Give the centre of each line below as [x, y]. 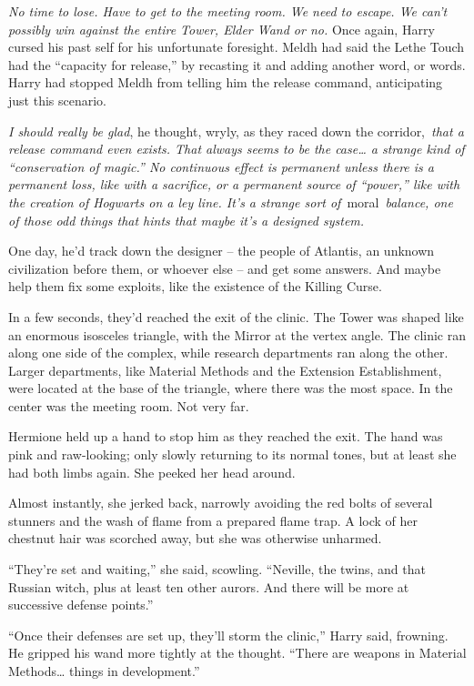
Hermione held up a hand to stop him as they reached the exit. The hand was [226, 436]
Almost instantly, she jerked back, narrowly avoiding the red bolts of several [221, 503]
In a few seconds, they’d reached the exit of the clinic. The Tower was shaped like [236, 316]
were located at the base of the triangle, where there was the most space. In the [231, 388]
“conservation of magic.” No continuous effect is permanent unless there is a [222, 166]
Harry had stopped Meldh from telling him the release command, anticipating [226, 82]
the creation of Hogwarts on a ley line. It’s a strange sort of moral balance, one [231, 202]
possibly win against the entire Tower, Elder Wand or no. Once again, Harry [222, 29]
